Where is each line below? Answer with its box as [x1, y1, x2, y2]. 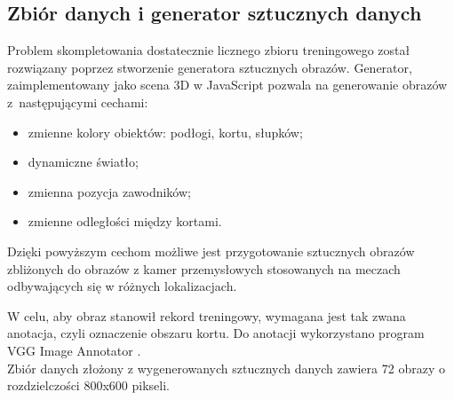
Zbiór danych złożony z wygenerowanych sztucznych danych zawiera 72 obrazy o [7, 358, 445, 377]
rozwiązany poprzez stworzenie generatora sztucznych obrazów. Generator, [7, 58, 412, 76]
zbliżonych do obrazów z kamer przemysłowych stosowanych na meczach [7, 259, 401, 278]
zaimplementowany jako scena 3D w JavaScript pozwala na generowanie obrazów [7, 75, 448, 94]
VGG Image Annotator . [7, 341, 141, 359]
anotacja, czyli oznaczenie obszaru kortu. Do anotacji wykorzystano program [7, 324, 425, 342]
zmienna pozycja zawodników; [28, 182, 191, 200]
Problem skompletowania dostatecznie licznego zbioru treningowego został [7, 41, 410, 59]
